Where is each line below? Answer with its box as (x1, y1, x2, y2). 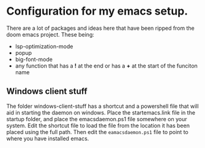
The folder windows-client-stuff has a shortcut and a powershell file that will (6, 102, 199, 110)
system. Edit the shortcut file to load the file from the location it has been (6, 122, 190, 129)
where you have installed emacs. (6, 135, 89, 142)
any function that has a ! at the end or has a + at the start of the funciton (15, 62, 198, 69)
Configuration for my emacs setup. (6, 4, 188, 18)
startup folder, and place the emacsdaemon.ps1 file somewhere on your (6, 115, 187, 122)
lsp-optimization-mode (15, 43, 73, 50)
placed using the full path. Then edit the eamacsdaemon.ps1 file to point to (6, 128, 188, 135)
